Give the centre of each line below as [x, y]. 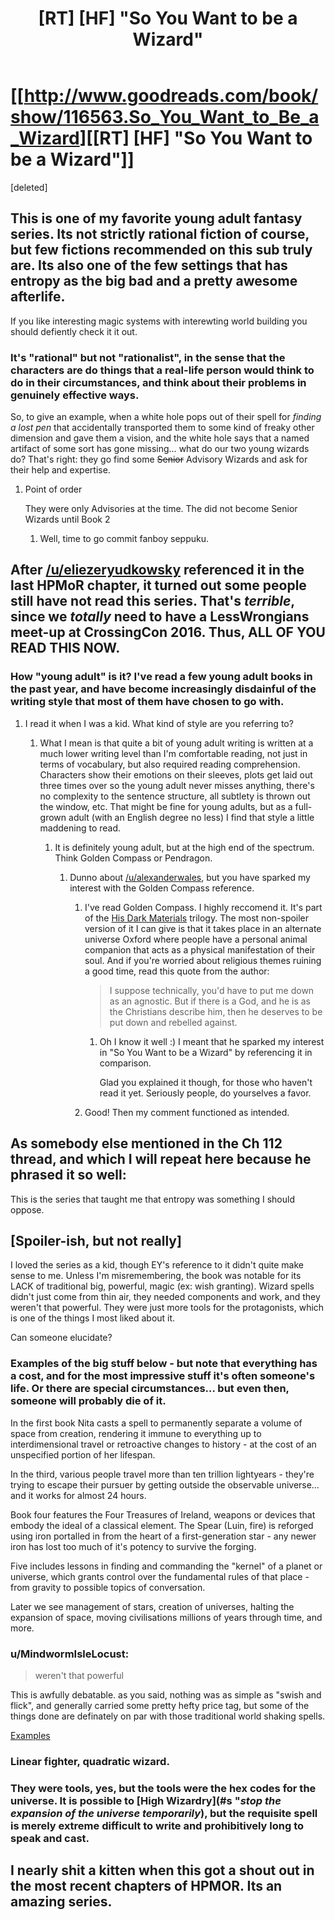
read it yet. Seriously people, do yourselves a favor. [205, 1093]
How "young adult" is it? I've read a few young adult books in [161, 677]
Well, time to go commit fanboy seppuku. [124, 539]
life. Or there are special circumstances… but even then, [150, 1389]
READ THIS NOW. [65, 648]
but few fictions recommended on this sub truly [161, 250]
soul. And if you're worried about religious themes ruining [203, 960]
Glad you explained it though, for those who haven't [206, 1082]
